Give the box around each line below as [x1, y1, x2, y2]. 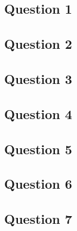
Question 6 [4, 174, 72, 193]
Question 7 [4, 210, 72, 228]
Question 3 [4, 69, 72, 88]
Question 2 [4, 35, 72, 53]
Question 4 [4, 104, 72, 123]
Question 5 [4, 139, 72, 158]
